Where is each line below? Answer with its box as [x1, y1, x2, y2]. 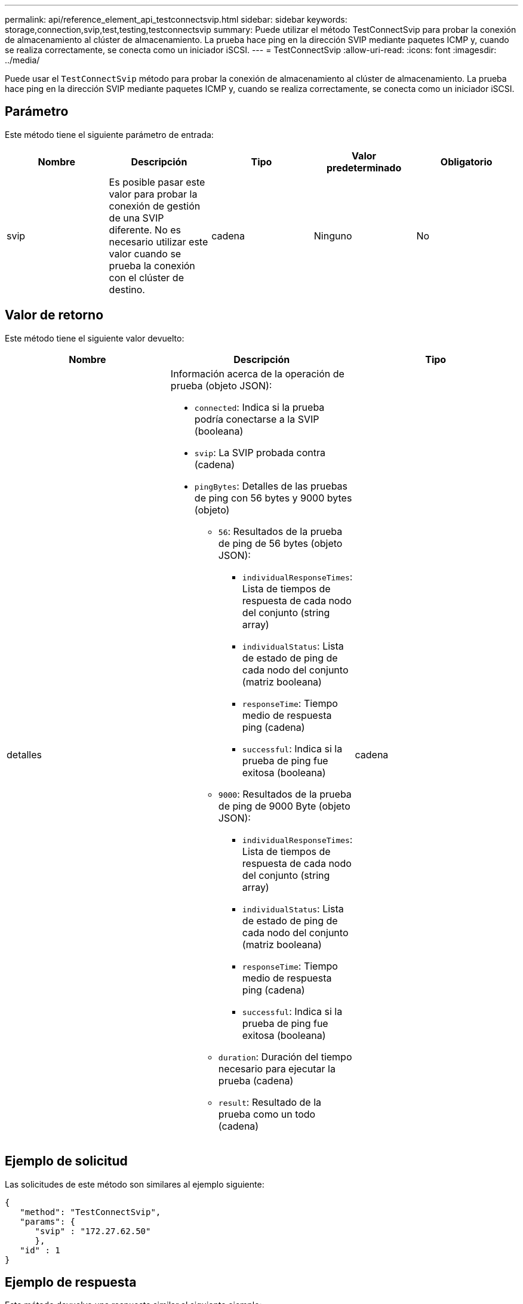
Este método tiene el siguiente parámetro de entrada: [5, 129, 214, 140]
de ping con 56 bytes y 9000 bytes [194, 491, 352, 504]
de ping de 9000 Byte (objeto [218, 799, 350, 812]
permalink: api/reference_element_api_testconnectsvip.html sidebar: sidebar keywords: [5, 14, 347, 24]
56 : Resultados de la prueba [218, 525, 343, 537]
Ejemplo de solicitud [5, 1154, 128, 1169]
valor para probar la [109, 187, 198, 200]
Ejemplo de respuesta [5, 1274, 137, 1290]
